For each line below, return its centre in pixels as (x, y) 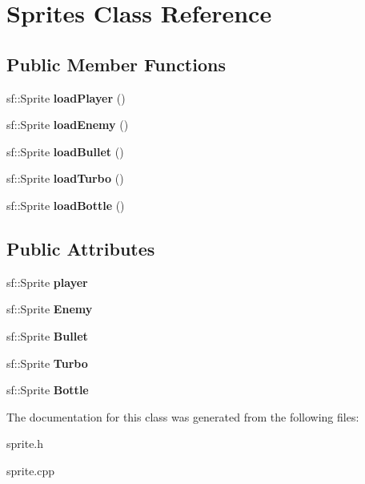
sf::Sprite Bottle (48, 390)
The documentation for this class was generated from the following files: (183, 416)
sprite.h (25, 444)
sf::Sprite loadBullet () (65, 151)
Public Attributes (81, 248)
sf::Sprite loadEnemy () (68, 125)
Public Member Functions (116, 64)
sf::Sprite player (47, 282)
